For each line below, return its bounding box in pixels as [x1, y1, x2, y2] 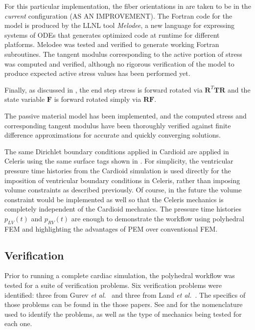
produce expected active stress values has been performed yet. [4, 68, 190, 78]
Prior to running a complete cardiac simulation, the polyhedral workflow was [4, 270, 235, 281]
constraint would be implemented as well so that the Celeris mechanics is [4, 194, 224, 204]
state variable [4, 94, 45, 104]
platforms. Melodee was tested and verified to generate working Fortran [4, 39, 219, 49]
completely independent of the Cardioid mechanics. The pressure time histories [4, 204, 241, 214]
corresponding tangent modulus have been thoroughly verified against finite [4, 120, 231, 130]
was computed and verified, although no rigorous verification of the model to [4, 58, 234, 69]
